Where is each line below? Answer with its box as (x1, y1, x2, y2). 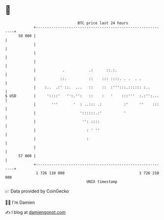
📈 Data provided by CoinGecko (5, 188, 69, 194)
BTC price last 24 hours (78, 21, 129, 25)
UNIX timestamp (86, 179, 118, 184)
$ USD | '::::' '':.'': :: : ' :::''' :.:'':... (5, 93, 160, 98)
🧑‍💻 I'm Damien (5, 199, 35, 205)
